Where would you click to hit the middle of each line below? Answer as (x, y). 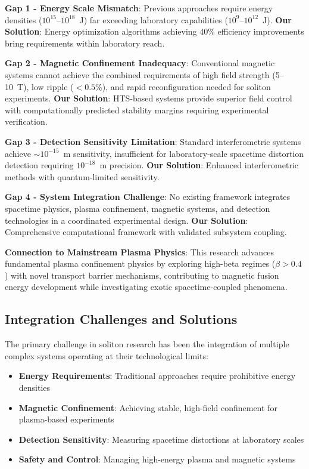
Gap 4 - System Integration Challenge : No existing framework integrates (148, 197)
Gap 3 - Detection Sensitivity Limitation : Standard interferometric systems (153, 141)
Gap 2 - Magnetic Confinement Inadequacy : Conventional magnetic (140, 63)
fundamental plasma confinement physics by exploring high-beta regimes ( (140, 263)
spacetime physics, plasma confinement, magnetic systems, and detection (138, 208)
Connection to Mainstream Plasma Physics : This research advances (140, 252)
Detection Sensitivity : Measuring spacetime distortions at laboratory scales (161, 439)
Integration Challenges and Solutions (121, 319)
